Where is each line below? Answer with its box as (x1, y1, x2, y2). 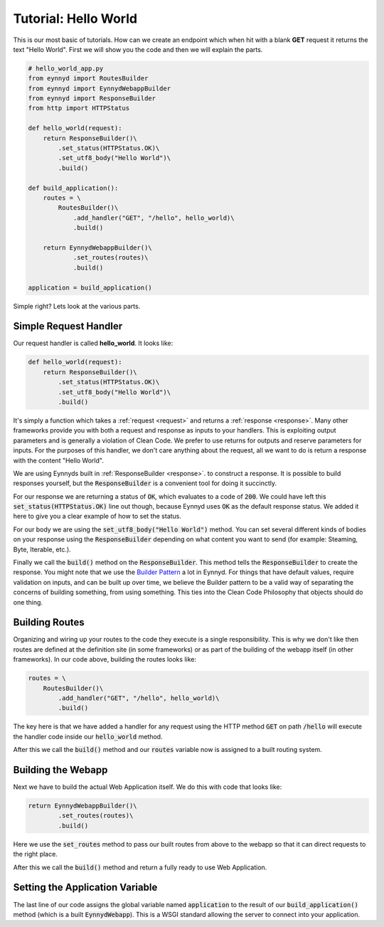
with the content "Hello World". (13, 456, 105, 465)
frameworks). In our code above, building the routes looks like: (13, 655, 197, 664)
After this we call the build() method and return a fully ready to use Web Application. (13, 863, 267, 872)
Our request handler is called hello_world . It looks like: (13, 339, 174, 348)
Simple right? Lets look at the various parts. (13, 302, 141, 310)
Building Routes (13, 616, 85, 629)
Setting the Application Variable (13, 881, 158, 894)
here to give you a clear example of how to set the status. (13, 512, 181, 521)
